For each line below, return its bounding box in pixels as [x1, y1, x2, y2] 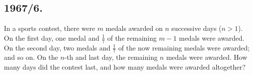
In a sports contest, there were [4, 23, 95, 33]
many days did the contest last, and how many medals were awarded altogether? [4, 62, 246, 72]
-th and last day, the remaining [64, 52, 158, 62]
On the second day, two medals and [4, 42, 111, 52]
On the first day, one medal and [4, 32, 99, 43]
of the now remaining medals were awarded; [118, 42, 250, 52]
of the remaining [107, 32, 157, 43]
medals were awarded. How [166, 52, 248, 62]
